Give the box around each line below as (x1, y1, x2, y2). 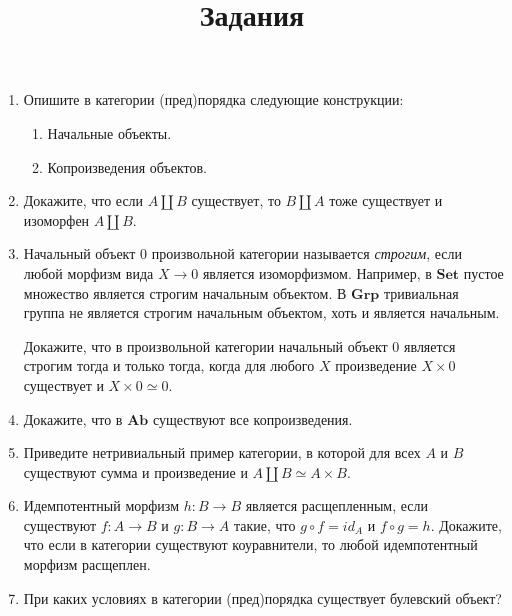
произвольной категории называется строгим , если (151, 243, 462, 264)
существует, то (191, 190, 281, 211)
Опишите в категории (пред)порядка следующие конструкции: (23, 89, 404, 110)
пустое (463, 262, 504, 283)
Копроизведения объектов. (47, 156, 208, 177)
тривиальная (383, 282, 459, 303)
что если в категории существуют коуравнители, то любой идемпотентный (23, 534, 478, 555)
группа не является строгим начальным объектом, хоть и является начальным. (23, 302, 500, 323)
